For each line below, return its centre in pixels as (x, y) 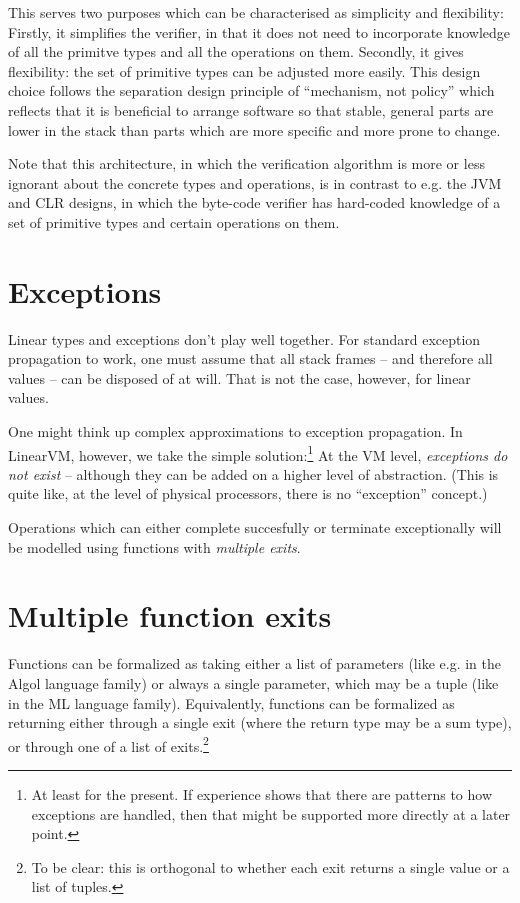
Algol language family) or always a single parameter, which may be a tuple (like (253, 682)
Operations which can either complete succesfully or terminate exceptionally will (255, 527)
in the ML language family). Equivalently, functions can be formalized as (231, 702)
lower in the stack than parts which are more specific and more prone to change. (254, 129)
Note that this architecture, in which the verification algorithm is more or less (246, 163)
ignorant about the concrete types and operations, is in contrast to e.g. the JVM (255, 182)
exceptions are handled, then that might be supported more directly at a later (271, 813)
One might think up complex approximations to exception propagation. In (235, 431)
